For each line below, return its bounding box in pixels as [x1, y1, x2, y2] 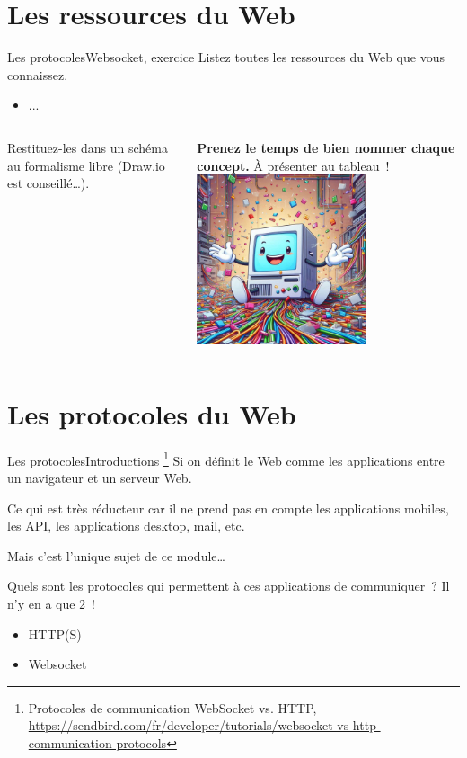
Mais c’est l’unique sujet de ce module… [7, 546, 225, 565]
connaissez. [7, 65, 68, 84]
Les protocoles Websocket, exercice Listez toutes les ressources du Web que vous [7, 48, 445, 67]
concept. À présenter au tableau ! [197, 156, 390, 174]
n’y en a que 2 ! [7, 594, 95, 612]
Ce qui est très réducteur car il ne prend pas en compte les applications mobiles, [7, 498, 449, 517]
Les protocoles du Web [7, 395, 296, 432]
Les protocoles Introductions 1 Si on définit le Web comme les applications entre [7, 448, 445, 469]
